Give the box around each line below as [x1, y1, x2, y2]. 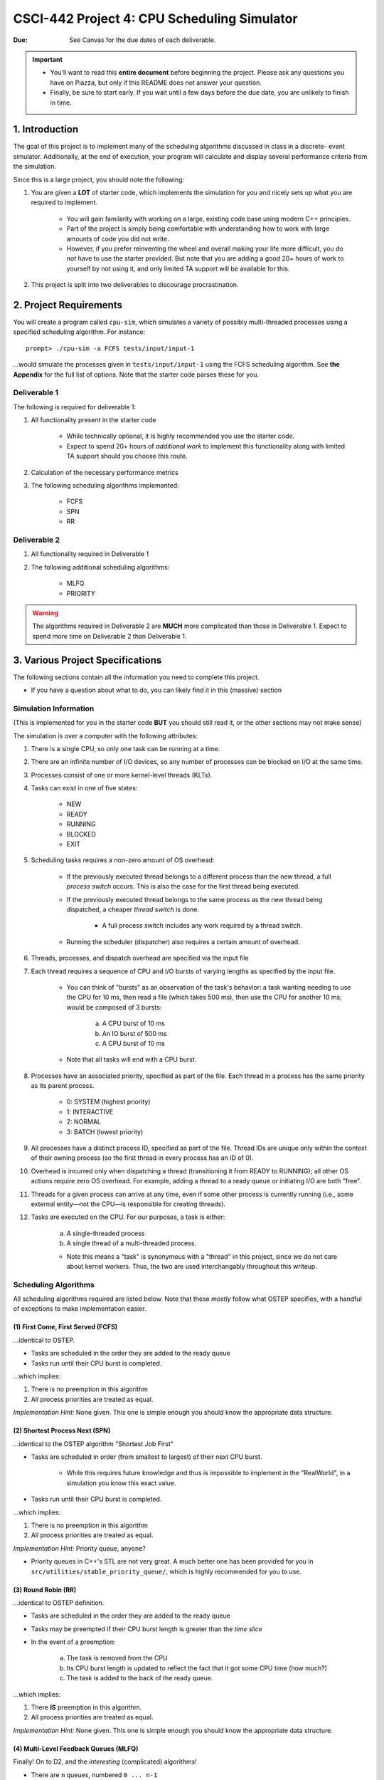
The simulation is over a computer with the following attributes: [13, 731, 198, 740]
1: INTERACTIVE [66, 1107, 114, 1116]
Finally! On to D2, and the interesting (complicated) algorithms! [13, 1757, 197, 1766]
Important [32, 55, 63, 63]
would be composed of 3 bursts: [66, 1002, 162, 1011]
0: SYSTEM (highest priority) [66, 1097, 151, 1106]
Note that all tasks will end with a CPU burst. [66, 1055, 197, 1064]
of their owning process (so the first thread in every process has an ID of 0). [31, 1153, 254, 1162]
